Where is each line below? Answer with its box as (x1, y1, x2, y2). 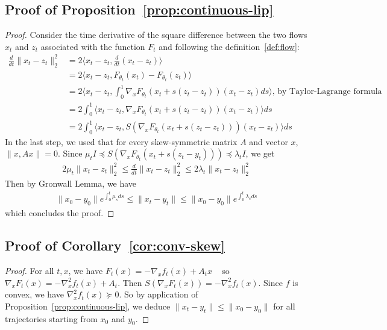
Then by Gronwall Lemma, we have (5, 176, 137, 189)
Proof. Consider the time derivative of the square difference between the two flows (5, 28, 307, 41)
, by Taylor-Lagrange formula (272, 87, 382, 96)
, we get (245, 147, 275, 160)
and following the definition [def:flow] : (159, 40, 300, 52)
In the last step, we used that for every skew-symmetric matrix (5, 135, 238, 148)
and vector (249, 135, 288, 148)
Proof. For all (5, 264, 54, 276)
